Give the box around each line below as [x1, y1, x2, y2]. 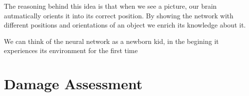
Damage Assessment [4, 74, 143, 94]
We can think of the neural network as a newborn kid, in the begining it [4, 36, 219, 46]
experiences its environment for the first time [4, 45, 138, 55]
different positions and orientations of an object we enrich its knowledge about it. [4, 20, 246, 30]
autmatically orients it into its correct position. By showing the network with [4, 10, 233, 20]
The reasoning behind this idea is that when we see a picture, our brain [4, 1, 217, 11]
